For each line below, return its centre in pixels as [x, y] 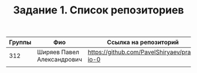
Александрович [60, 60]
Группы [20, 43]
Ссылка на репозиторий [143, 43]
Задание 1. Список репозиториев [98, 10]
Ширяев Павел [58, 52]
